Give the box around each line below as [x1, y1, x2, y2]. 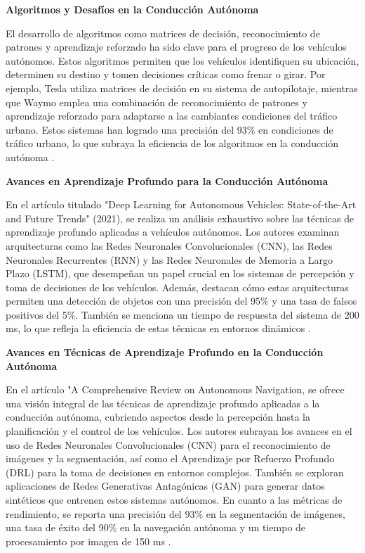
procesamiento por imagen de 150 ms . [6, 533, 171, 548]
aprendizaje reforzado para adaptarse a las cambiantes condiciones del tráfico [6, 108, 338, 123]
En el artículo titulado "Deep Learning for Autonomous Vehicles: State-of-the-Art [6, 197, 357, 212]
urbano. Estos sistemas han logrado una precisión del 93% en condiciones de [6, 122, 333, 136]
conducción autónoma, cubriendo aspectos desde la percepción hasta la [6, 409, 310, 424]
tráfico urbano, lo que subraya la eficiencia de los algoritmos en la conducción [6, 136, 339, 151]
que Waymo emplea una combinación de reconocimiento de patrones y [6, 94, 307, 109]
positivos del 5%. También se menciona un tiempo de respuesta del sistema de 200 [6, 307, 359, 322]
